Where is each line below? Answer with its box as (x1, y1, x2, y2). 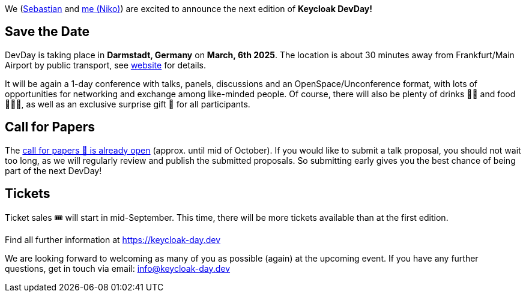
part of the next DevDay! (5, 165, 102, 176)
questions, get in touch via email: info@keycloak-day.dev (5, 263, 231, 274)
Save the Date (5, 24, 89, 40)
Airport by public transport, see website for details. (5, 59, 206, 70)
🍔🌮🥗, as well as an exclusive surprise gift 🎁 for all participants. (5, 98, 250, 109)
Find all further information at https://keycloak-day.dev (5, 234, 221, 245)
